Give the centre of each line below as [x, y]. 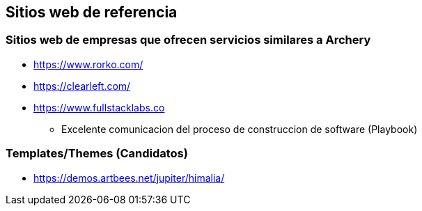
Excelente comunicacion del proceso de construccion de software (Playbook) [240, 129]
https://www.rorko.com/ [88, 64]
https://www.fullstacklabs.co [99, 107]
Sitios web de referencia [92, 12]
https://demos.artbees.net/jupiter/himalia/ [129, 178]
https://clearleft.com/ [82, 86]
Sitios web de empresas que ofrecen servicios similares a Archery [188, 40]
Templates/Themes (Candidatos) [97, 154]
